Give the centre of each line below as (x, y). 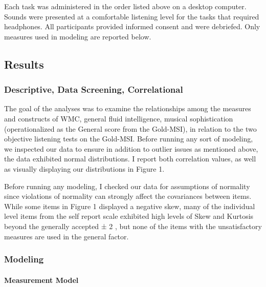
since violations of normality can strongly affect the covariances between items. (128, 196)
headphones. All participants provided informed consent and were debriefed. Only (132, 26)
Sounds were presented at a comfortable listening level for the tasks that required (132, 16)
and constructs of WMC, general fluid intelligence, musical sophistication (119, 118)
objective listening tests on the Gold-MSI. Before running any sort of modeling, (129, 139)
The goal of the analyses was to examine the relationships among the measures (128, 108)
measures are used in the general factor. (66, 236)
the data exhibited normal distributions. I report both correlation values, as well (130, 159)
